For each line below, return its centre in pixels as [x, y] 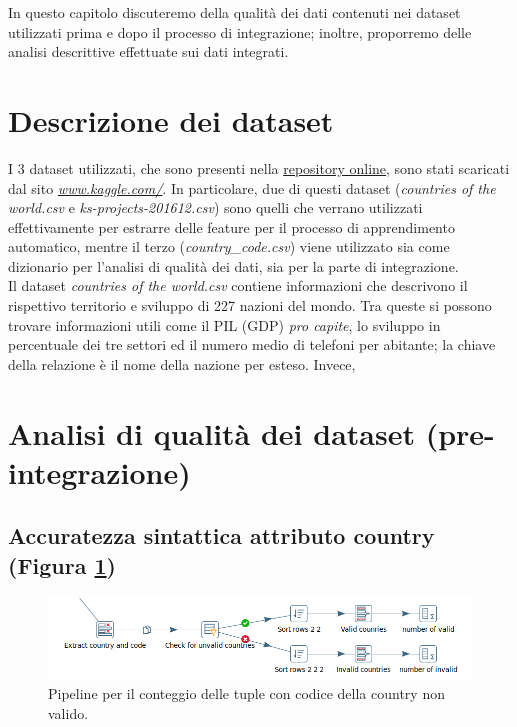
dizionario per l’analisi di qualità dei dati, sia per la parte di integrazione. [233, 265]
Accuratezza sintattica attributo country [221, 535]
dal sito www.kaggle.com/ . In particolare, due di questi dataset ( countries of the [252, 187]
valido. [68, 713]
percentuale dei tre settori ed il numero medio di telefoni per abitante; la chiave [252, 344]
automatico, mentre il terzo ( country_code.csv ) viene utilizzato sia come [229, 246]
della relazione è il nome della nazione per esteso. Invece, [182, 363]
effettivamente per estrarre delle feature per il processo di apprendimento [231, 226]
